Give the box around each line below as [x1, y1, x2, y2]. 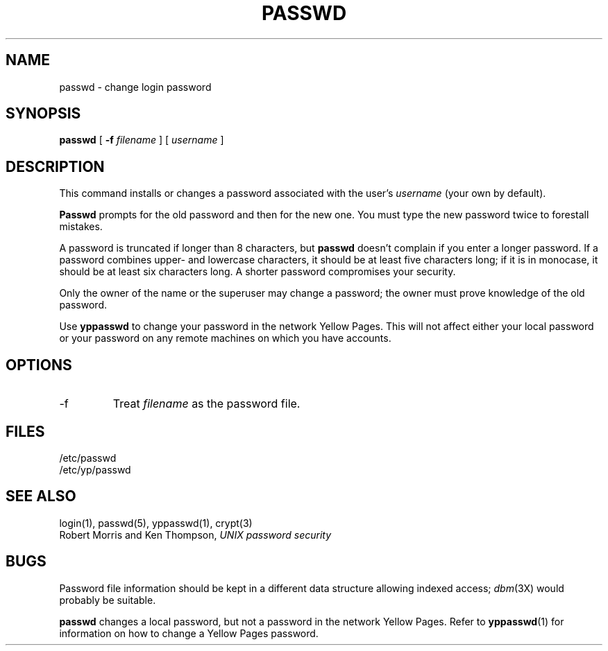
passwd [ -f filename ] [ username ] [59, 134, 224, 146]
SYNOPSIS [6, 105, 81, 123]
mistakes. [59, 220, 103, 233]
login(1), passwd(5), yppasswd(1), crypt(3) [59, 517, 253, 529]
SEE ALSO [6, 487, 76, 505]
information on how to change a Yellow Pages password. [59, 627, 319, 639]
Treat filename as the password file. [112, 397, 301, 411]
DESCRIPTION [6, 157, 105, 175]
